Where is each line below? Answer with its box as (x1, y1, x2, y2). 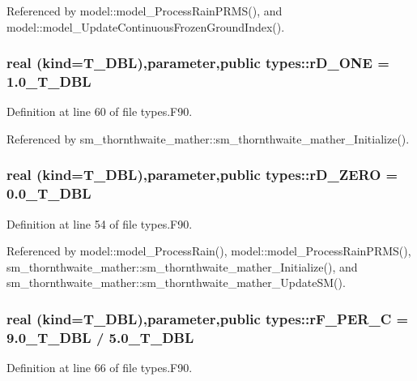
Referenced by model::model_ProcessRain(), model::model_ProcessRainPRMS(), (6, 242, 411, 259)
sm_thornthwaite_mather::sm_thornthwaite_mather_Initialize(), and (6, 258, 358, 275)
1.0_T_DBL (6, 71, 91, 92)
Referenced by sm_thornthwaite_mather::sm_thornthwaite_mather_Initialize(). (6, 130, 410, 147)
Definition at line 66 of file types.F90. (6, 359, 193, 376)
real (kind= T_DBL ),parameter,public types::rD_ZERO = (6, 165, 398, 185)
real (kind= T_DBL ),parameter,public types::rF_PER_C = (6, 308, 409, 328)
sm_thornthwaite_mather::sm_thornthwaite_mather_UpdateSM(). (6, 274, 346, 291)
